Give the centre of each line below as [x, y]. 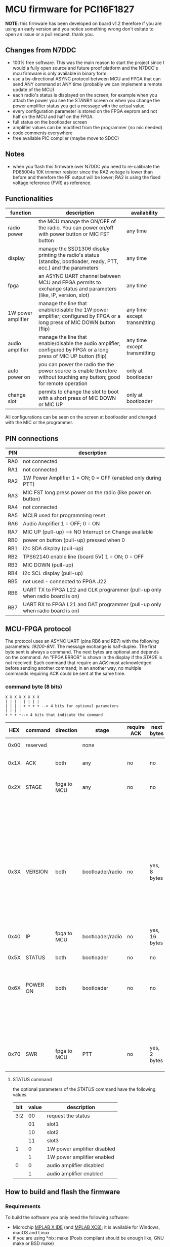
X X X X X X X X [22, 697]
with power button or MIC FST [74, 234]
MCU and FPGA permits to [70, 282]
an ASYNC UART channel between [79, 276]
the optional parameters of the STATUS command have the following [84, 1089]
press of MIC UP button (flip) [73, 356]
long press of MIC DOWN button [77, 322]
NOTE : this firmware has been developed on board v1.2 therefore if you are [83, 23]
